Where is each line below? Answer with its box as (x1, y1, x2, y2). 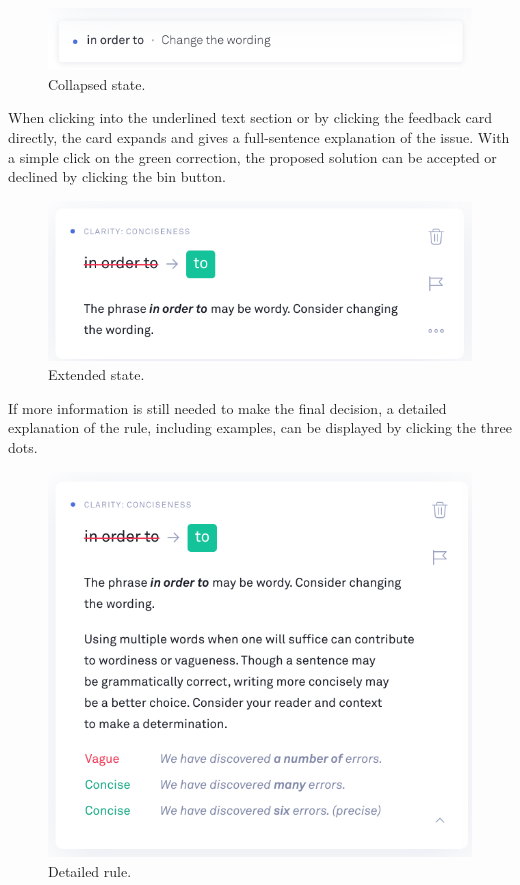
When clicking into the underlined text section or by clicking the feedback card (8, 107, 492, 128)
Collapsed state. (48, 73, 146, 94)
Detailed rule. (48, 860, 132, 881)
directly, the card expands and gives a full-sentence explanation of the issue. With (8, 127, 510, 148)
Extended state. (48, 364, 145, 385)
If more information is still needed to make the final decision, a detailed (8, 397, 447, 418)
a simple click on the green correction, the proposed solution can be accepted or (8, 146, 497, 167)
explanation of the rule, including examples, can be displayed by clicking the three (8, 417, 512, 438)
